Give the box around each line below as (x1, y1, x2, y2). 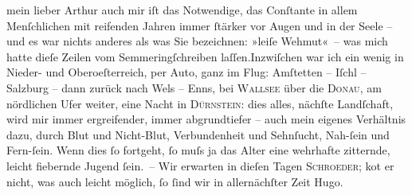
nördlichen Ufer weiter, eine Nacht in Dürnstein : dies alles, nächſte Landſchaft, (6, 95, 394, 111)
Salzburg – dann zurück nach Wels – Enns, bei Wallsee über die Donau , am (6, 79, 382, 96)
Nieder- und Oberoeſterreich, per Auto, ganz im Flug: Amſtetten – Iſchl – (6, 64, 367, 80)
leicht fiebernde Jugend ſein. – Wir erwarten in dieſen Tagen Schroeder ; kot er (6, 157, 394, 174)
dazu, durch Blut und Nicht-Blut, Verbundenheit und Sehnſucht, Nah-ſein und (6, 126, 390, 142)
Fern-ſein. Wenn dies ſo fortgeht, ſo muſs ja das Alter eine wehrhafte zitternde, (6, 142, 390, 158)
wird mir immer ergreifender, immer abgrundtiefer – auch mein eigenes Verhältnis (6, 111, 406, 127)
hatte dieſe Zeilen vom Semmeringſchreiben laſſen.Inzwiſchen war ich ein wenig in (6, 48, 404, 64)
